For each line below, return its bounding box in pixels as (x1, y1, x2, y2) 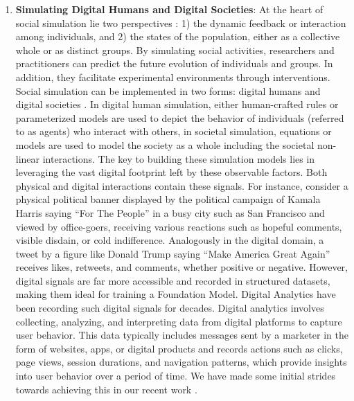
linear (15, 151, 40, 166)
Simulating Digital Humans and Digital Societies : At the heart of (15, 2, 324, 16)
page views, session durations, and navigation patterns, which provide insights (15, 355, 347, 369)
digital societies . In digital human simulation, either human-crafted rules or (15, 97, 339, 112)
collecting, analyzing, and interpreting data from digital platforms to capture (15, 314, 342, 328)
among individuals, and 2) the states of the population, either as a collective (15, 29, 340, 44)
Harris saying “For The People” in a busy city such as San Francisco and (15, 205, 325, 220)
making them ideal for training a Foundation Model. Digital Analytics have (15, 287, 336, 301)
